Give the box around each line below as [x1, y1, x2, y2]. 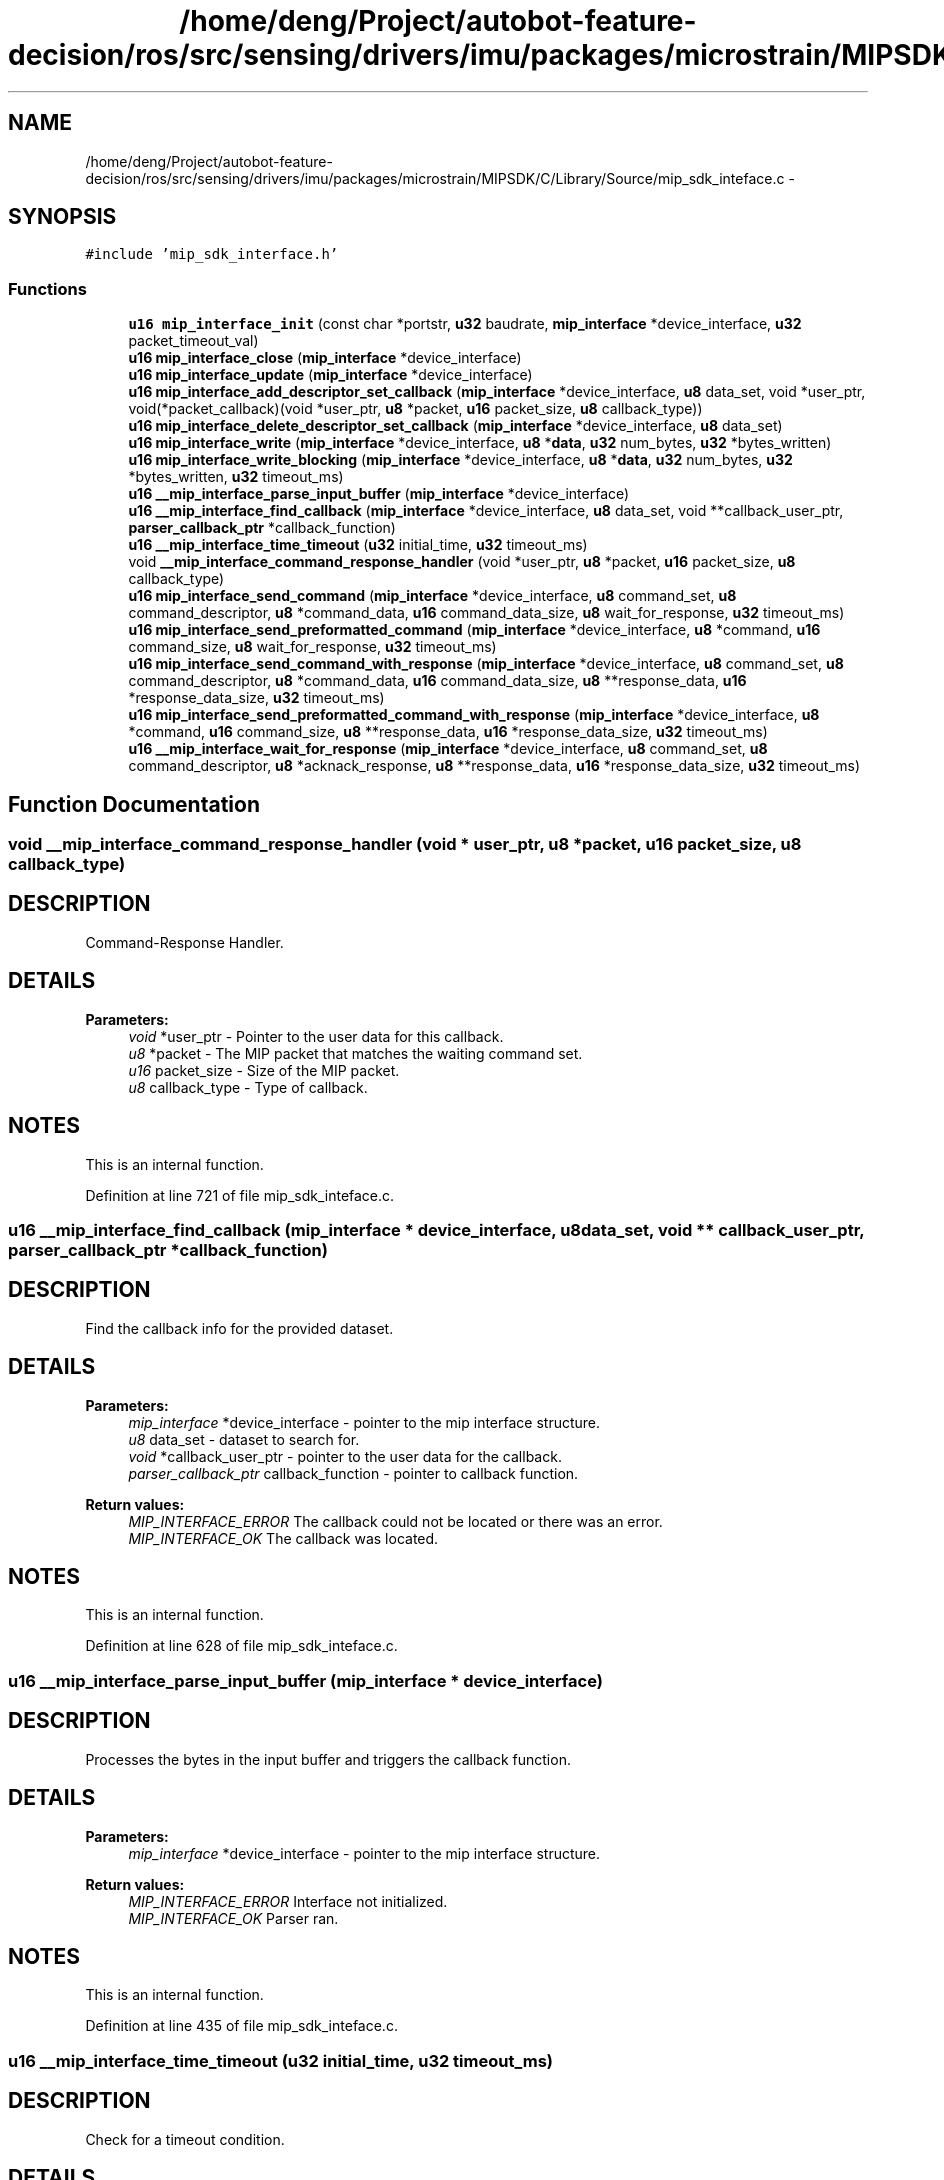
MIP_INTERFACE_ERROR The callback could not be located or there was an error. [128, 1512, 663, 1530]
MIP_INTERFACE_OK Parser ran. [128, 1909, 339, 1927]
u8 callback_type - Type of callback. [128, 1078, 368, 1096]
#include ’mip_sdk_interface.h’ [85, 246, 339, 263]
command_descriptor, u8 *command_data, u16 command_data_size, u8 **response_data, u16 [128, 672, 747, 690]
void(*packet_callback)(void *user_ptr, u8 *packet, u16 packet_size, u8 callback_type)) [128, 400, 703, 418]
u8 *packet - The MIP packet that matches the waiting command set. [128, 1044, 583, 1062]
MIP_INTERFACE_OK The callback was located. [128, 1529, 439, 1547]
